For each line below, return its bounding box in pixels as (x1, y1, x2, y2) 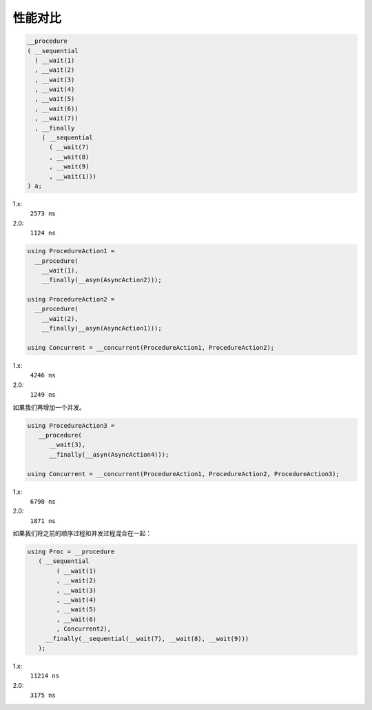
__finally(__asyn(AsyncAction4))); (49, 451, 169, 458)
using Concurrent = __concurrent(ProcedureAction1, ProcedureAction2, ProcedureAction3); (27, 470, 340, 477)
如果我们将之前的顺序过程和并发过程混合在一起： (12, 529, 152, 538)
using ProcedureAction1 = (27, 247, 115, 255)
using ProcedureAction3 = (27, 422, 115, 429)
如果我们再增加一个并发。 (12, 403, 85, 411)
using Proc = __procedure (27, 548, 115, 555)
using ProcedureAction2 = (27, 295, 115, 304)
